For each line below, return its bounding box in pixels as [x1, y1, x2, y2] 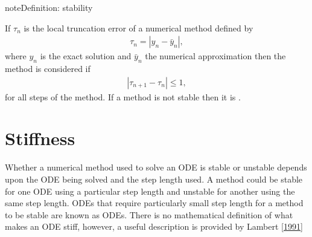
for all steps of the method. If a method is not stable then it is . [5, 90, 241, 103]
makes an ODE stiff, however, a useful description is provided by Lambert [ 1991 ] [5, 220, 303, 233]
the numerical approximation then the [145, 50, 286, 62]
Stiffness [5, 126, 75, 151]
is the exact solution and [40, 50, 132, 62]
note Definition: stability [5, 1, 93, 13]
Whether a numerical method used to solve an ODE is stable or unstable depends [5, 161, 307, 174]
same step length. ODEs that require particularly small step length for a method [5, 196, 304, 209]
